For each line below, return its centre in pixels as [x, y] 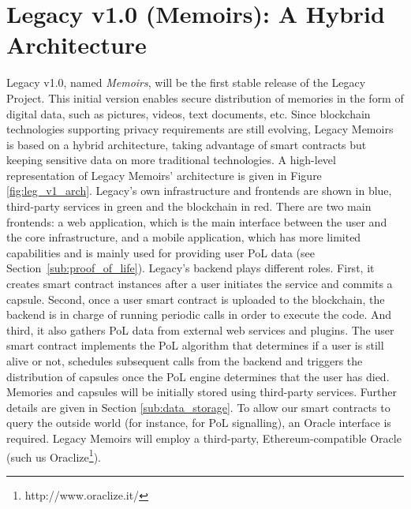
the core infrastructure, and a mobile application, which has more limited [184, 237]
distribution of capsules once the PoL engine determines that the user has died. [198, 376]
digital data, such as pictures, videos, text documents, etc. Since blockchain [189, 113]
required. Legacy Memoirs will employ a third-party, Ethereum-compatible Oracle [204, 438]
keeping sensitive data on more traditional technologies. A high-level [171, 160]
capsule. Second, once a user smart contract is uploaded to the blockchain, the [196, 299]
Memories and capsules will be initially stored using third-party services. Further [202, 392]
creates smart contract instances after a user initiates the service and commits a [200, 284]
